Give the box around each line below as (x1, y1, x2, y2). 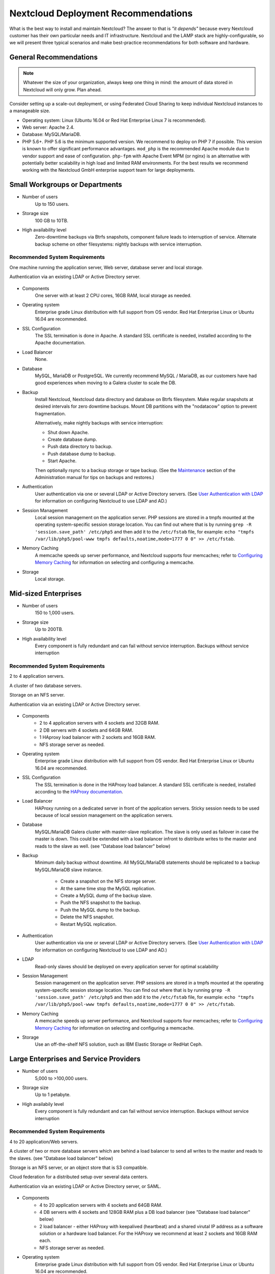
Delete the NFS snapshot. (60, 914, 114, 920)
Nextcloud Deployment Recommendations (9, 8, 193, 19)
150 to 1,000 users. (35, 609, 75, 616)
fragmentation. (35, 410, 66, 416)
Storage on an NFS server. (9, 692, 65, 698)
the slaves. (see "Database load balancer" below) (9, 1155, 114, 1161)
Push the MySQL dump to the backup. (60, 907, 141, 913)
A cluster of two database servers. (9, 682, 82, 688)
